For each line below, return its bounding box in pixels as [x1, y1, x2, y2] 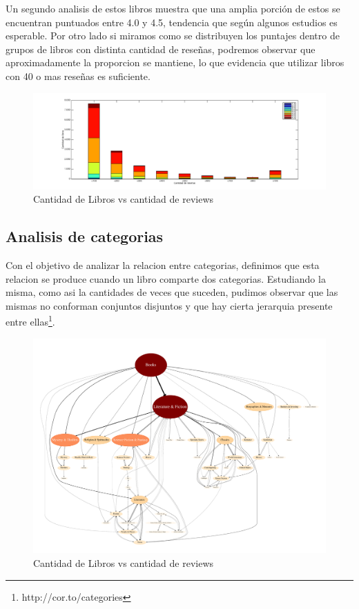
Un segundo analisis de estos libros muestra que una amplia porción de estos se [6, 1, 340, 15]
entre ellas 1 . [6, 312, 55, 328]
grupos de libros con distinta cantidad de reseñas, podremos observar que [6, 41, 316, 56]
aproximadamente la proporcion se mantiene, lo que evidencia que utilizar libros [6, 55, 345, 70]
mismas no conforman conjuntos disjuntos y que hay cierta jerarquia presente [6, 298, 333, 312]
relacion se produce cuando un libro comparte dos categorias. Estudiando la [6, 271, 326, 286]
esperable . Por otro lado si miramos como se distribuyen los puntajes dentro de [6, 28, 340, 43]
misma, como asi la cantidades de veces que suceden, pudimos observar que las [6, 285, 338, 299]
